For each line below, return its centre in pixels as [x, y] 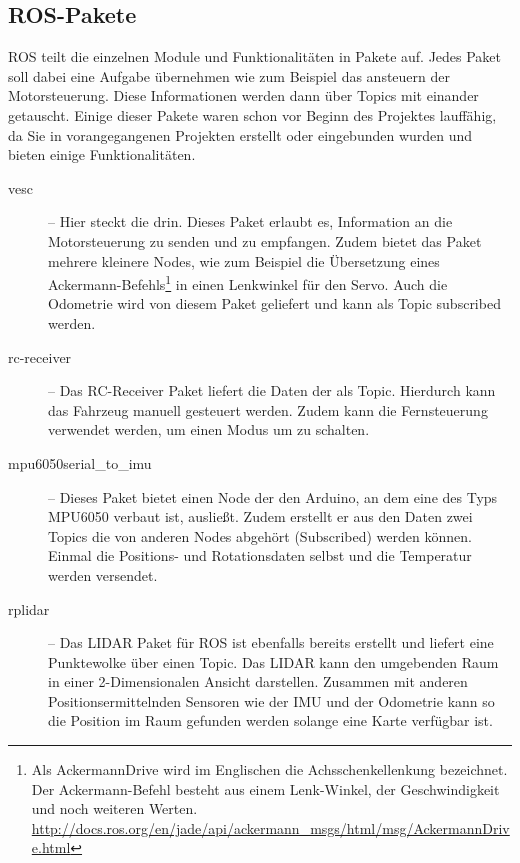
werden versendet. [103, 574]
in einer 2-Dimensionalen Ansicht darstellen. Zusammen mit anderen [258, 681]
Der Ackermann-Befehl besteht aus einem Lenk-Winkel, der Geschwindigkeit [265, 788]
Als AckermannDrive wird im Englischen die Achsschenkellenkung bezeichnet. [269, 769]
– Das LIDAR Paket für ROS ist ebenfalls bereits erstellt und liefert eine [271, 642]
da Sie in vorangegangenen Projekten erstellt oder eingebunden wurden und [240, 134]
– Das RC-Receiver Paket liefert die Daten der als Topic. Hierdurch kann [272, 390]
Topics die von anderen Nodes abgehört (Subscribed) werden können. [260, 535]
